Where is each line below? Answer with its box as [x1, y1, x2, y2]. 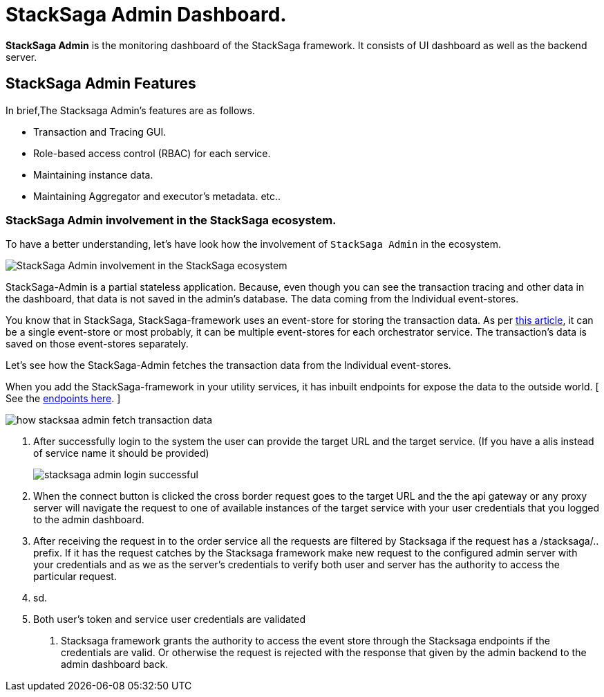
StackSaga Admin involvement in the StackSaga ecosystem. [6, 212, 337, 227]
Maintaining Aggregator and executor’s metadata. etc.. [33, 190, 281, 202]
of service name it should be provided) [33, 447, 209, 460]
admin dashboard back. [61, 658, 169, 671]
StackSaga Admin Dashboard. [6, 3, 287, 26]
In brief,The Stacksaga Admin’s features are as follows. [6, 104, 255, 116]
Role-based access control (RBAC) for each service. [33, 147, 271, 159]
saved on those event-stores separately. [6, 338, 189, 350]
